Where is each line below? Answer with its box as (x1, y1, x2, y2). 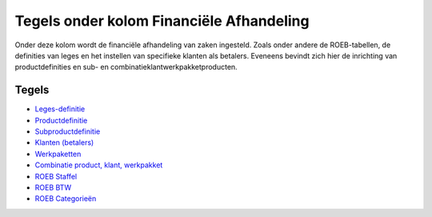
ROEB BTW (34, 183, 72, 192)
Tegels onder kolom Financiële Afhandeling (14, 12, 310, 30)
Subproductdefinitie (34, 127, 101, 136)
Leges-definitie (34, 104, 86, 114)
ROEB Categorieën (34, 194, 97, 203)
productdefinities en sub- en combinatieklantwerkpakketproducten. (14, 62, 238, 72)
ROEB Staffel (34, 171, 78, 181)
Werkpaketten (34, 149, 82, 159)
